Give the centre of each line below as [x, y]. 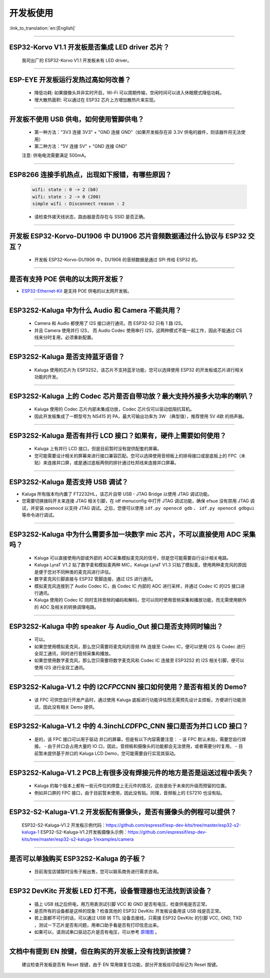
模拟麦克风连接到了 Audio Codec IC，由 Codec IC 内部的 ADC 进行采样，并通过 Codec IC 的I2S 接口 [137, 586]
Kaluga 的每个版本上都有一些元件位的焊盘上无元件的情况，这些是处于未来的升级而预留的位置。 [132, 786]
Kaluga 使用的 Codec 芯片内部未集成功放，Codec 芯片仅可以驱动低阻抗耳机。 [114, 409]
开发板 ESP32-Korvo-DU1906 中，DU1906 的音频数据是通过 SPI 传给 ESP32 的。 [117, 260]
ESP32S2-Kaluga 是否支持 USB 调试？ [69, 482]
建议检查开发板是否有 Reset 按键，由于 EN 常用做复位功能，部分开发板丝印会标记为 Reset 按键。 [121, 964]
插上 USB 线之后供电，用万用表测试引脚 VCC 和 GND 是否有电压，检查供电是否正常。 [122, 904]
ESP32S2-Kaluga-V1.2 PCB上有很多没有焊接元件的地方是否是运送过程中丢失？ [131, 773]
